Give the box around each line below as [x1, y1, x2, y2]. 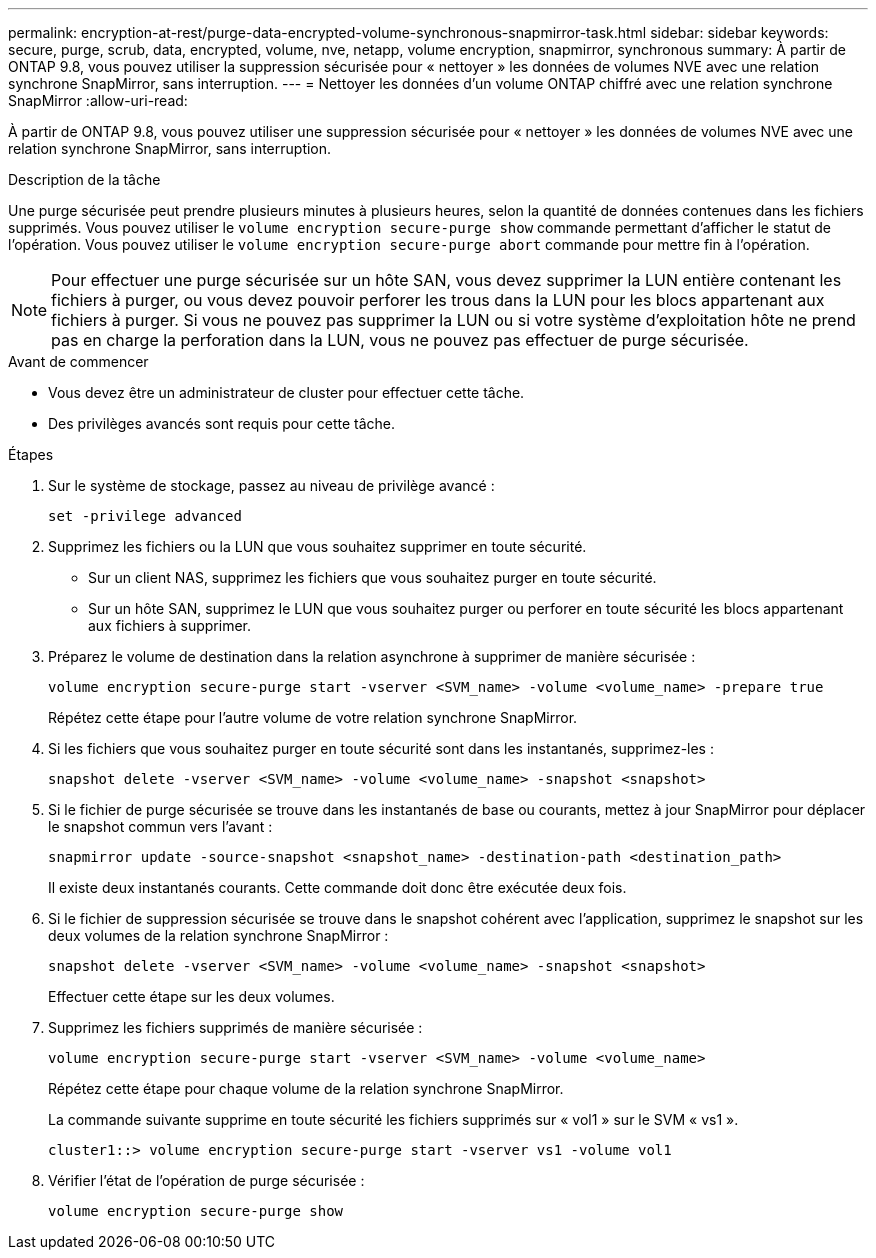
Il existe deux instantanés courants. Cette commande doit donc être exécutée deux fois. [48, 879, 627, 896]
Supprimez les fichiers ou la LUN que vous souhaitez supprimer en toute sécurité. [48, 538, 587, 555]
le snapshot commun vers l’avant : [48, 818, 273, 835]
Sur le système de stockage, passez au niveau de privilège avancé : [48, 477, 495, 494]
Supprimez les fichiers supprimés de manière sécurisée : [48, 1019, 423, 1036]
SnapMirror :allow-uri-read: [8, 92, 188, 109]
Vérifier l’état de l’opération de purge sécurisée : [48, 1172, 365, 1189]
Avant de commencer [8, 353, 149, 370]
